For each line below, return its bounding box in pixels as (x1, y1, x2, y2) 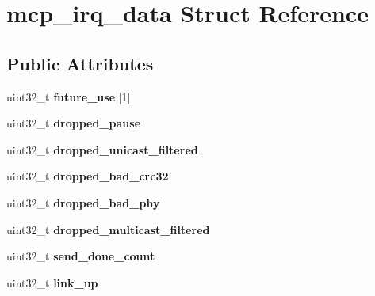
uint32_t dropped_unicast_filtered (6, 141, 198, 157)
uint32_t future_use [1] (6, 88, 131, 104)
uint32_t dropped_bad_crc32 (6, 168, 169, 184)
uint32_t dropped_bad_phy (6, 194, 160, 211)
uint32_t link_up (6, 274, 98, 290)
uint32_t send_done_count (6, 248, 155, 264)
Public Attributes (6, 51, 154, 75)
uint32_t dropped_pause (6, 115, 141, 131)
